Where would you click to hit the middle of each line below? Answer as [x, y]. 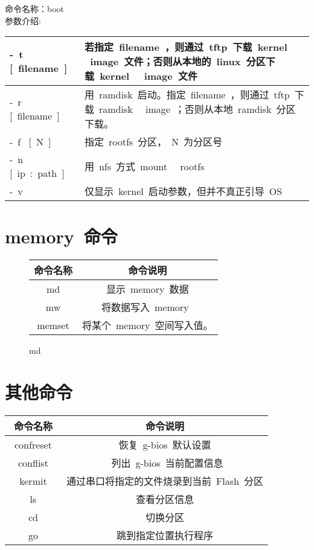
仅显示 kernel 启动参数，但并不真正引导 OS [183, 191]
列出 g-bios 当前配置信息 [167, 463]
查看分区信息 [165, 499]
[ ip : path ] [37, 173]
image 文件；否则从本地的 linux [165, 62]
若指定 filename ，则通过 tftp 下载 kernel [186, 47]
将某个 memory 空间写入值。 [148, 325]
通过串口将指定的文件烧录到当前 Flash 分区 [165, 481]
